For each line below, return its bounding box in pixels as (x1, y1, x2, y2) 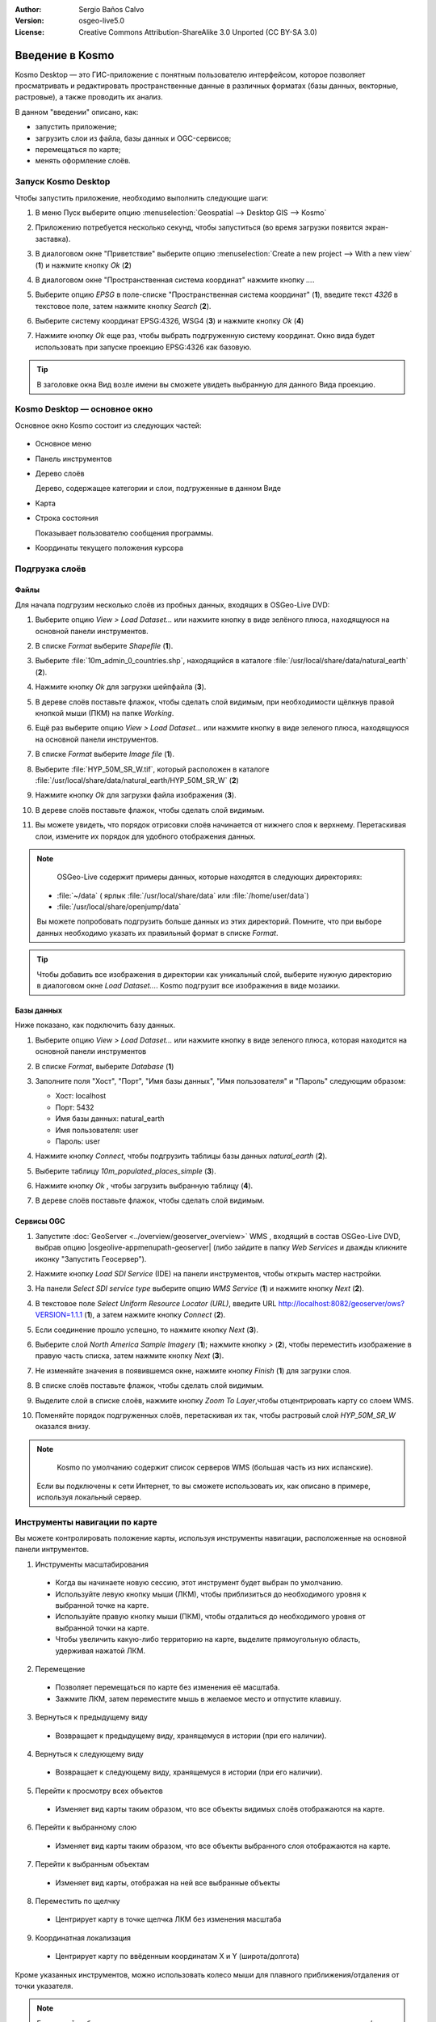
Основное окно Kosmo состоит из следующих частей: (15, 421, 202, 430)
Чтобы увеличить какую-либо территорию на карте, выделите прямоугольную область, (55, 1635, 361, 1644)
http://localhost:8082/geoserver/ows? (278, 1298, 405, 1308)
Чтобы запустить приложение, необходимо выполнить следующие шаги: (15, 192, 269, 202)
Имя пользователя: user (55, 1125, 139, 1135)
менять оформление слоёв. (35, 156, 131, 166)
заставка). (35, 234, 71, 243)
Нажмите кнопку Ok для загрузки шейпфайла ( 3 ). (35, 682, 207, 692)
